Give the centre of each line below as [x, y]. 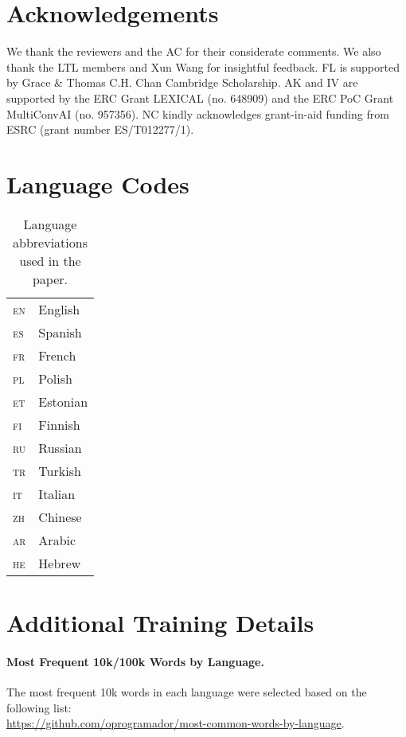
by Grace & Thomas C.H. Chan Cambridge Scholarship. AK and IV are [182, 82]
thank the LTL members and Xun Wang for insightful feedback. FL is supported [203, 66]
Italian [57, 493]
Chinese [60, 517]
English [59, 309]
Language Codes [98, 183]
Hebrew [60, 563]
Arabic [57, 540]
